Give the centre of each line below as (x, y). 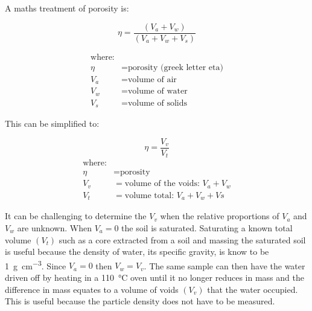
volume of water (158, 91)
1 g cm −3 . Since (36, 265)
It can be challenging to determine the (76, 216)
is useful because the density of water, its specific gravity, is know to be (137, 252)
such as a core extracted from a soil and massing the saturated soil (182, 239)
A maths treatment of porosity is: (67, 8)
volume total (148, 195)
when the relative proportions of (220, 216)
